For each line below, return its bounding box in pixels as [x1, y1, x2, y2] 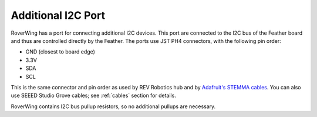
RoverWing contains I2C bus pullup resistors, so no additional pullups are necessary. [11, 103, 216, 110]
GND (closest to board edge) [25, 48, 95, 55]
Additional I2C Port [11, 9, 106, 22]
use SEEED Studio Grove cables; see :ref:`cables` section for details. [11, 92, 176, 99]
